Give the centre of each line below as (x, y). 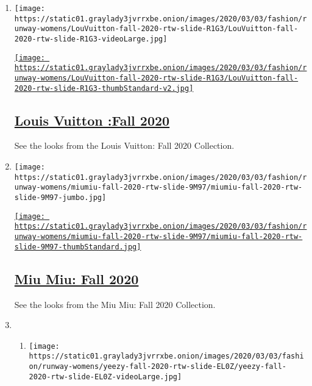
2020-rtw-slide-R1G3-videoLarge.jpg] (91, 39)
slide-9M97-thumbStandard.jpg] (78, 247)
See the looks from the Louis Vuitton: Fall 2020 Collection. (124, 145)
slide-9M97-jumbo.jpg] (60, 198)
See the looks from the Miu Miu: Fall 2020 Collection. (115, 304)
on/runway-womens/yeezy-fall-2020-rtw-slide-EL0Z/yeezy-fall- (158, 366)
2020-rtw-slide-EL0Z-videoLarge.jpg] (105, 377)
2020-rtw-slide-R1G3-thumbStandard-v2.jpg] (104, 88)
